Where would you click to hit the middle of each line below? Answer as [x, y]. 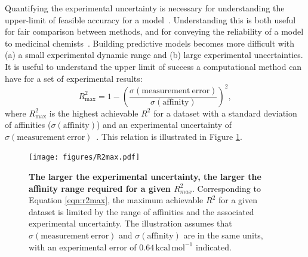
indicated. [213, 247]
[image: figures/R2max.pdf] [84, 157]
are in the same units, [223, 235]
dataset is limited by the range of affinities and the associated [141, 211]
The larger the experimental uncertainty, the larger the [145, 177]
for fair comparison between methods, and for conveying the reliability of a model [154, 31]
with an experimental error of [83, 247]
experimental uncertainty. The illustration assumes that [130, 223]
